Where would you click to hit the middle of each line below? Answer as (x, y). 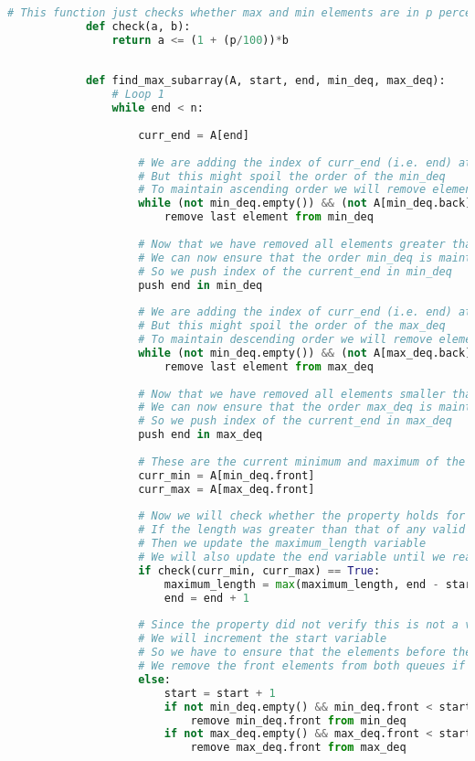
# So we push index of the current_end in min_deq (295, 271)
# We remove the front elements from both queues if (302, 666)
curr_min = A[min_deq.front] (227, 475)
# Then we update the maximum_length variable (282, 544)
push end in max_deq (201, 435)
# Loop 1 (138, 95)
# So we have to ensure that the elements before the (305, 653)
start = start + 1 (220, 693)
